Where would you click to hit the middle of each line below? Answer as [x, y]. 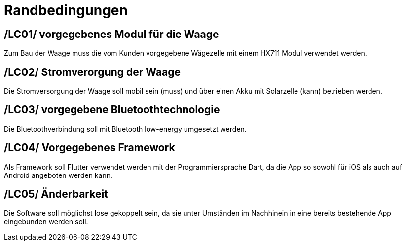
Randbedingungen [66, 10]
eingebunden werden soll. [46, 221]
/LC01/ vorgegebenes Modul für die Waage [111, 34]
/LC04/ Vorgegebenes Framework [90, 148]
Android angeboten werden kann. [58, 175]
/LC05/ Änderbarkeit [56, 194]
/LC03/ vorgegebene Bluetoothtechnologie [112, 110]
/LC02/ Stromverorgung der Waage [92, 72]
